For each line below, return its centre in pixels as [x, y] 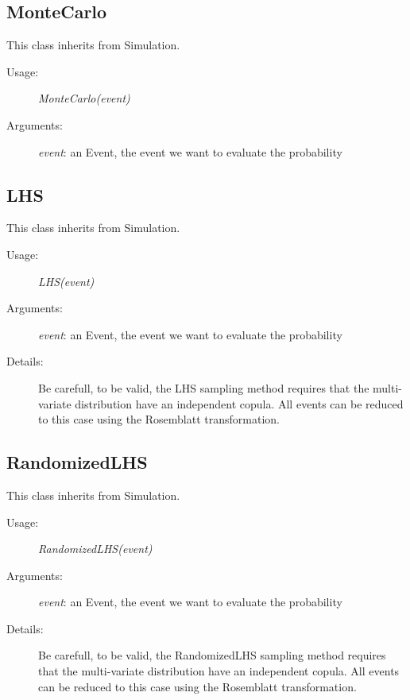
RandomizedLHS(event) [95, 549]
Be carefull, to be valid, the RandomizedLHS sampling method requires [212, 655]
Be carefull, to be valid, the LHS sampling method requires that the [204, 387]
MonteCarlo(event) [84, 98]
